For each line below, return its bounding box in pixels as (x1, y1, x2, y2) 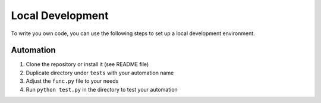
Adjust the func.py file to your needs (26, 77, 119, 85)
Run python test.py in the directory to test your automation (26, 86, 178, 93)
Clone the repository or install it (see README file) (26, 61, 149, 68)
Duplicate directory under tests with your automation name (26, 69, 174, 76)
